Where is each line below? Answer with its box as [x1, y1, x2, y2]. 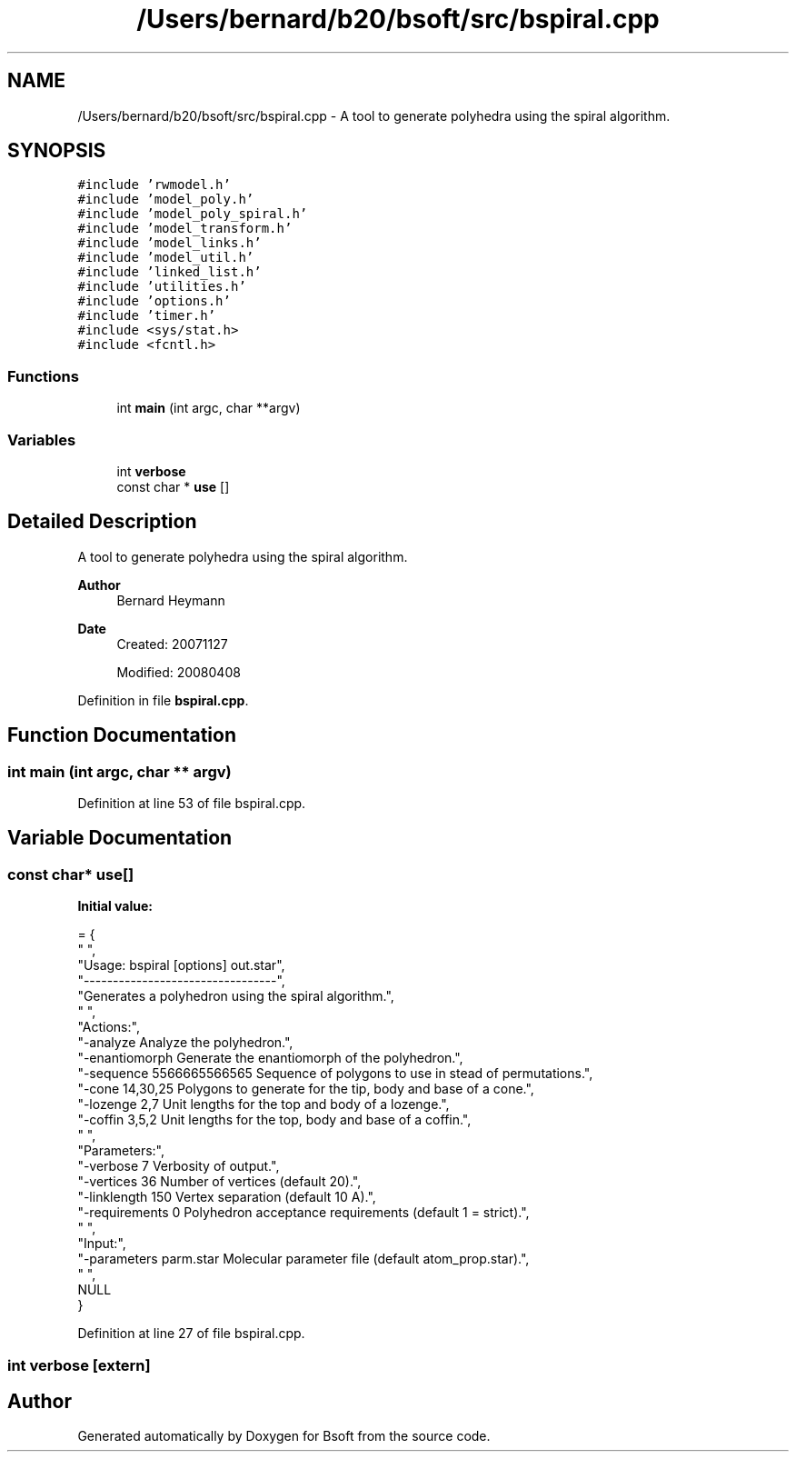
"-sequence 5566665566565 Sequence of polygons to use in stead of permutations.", [77, 1065, 593, 1082]
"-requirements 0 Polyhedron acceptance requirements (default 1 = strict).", [77, 1204, 530, 1221]
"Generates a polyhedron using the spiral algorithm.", [77, 988, 394, 1004]
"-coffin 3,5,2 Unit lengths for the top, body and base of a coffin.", [77, 1112, 472, 1128]
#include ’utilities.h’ [77, 279, 246, 295]
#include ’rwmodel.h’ [77, 177, 231, 193]
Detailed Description [7, 510, 197, 534]
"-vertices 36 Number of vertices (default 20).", [77, 1174, 362, 1190]
